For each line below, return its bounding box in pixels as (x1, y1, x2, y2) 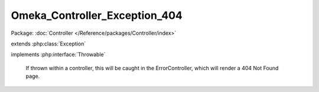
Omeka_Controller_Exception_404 (11, 9, 183, 22)
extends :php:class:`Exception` (11, 40, 86, 47)
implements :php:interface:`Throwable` (11, 51, 106, 58)
